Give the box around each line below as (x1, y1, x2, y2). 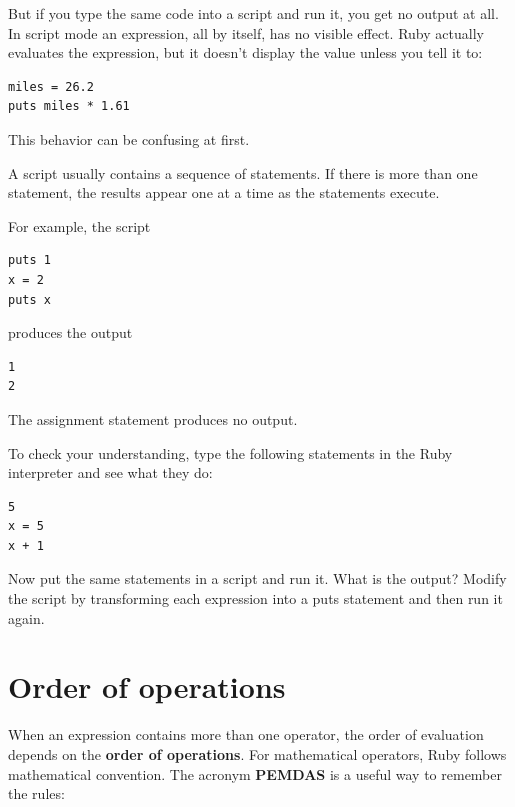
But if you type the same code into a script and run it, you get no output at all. (8, 3, 499, 23)
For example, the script (8, 215, 151, 236)
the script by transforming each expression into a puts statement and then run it (8, 588, 503, 609)
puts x (8, 292, 51, 307)
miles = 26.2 (8, 79, 94, 94)
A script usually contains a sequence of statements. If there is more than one (8, 162, 478, 183)
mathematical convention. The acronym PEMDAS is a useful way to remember (8, 763, 502, 784)
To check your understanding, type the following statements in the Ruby (8, 442, 453, 463)
